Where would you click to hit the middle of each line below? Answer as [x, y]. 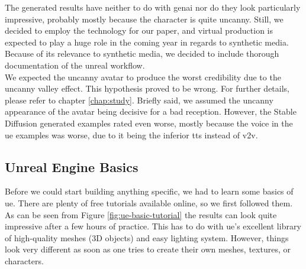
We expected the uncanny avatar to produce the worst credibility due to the [143, 77]
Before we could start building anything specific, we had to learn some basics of [149, 191]
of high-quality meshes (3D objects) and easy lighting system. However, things [147, 237]
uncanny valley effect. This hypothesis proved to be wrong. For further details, [147, 88]
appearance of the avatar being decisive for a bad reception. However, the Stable [151, 111]
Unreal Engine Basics [72, 166]
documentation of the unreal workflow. [75, 65]
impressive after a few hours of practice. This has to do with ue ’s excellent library [153, 226]
